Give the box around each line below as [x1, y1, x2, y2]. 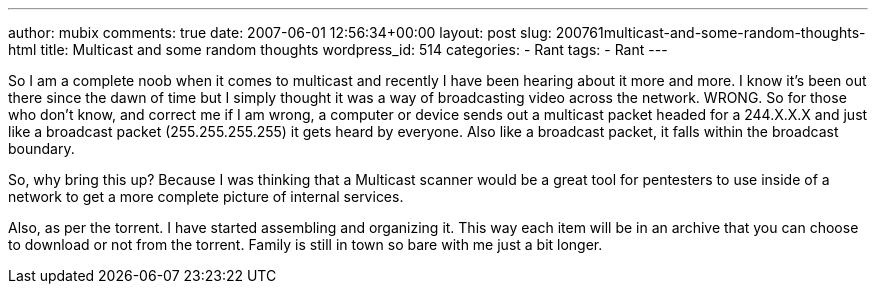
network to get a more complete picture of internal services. [8, 188, 404, 205]
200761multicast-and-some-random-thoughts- [555, 24, 866, 41]
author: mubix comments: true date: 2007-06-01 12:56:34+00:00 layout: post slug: [8, 24, 552, 41]
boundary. [8, 140, 75, 157]
